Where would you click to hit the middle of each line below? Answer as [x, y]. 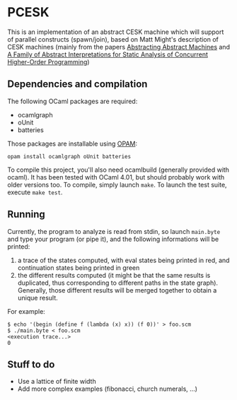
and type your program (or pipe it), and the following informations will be [113, 239]
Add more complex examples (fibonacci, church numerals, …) [108, 389]
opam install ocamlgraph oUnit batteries [69, 156]
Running [27, 214]
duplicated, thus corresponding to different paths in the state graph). [117, 283]
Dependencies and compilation [77, 84]
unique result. [37, 298]
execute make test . [35, 192]
